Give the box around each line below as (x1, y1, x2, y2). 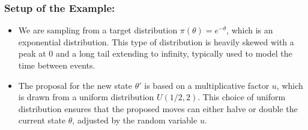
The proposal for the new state (18, 79, 133, 91)
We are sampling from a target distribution (18, 24, 178, 36)
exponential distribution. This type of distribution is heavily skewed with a (18, 35, 294, 48)
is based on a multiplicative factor (144, 79, 270, 91)
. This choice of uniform (198, 91, 286, 103)
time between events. (18, 59, 95, 71)
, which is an (226, 24, 273, 36)
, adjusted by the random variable (72, 114, 198, 126)
